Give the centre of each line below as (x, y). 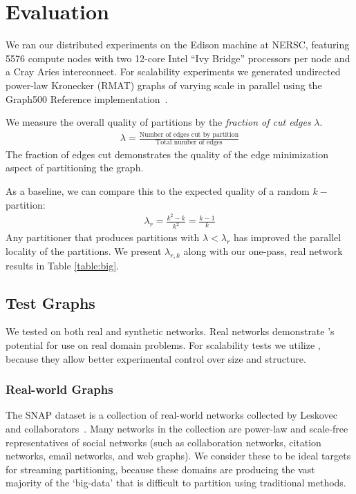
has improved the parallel (287, 237)
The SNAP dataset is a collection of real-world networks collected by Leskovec (171, 415)
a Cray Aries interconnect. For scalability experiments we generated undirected (173, 72)
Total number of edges (189, 142)
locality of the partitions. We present (84, 250)
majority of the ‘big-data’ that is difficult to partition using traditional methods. (176, 483)
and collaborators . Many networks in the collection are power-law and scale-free (177, 428)
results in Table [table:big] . (62, 265)
